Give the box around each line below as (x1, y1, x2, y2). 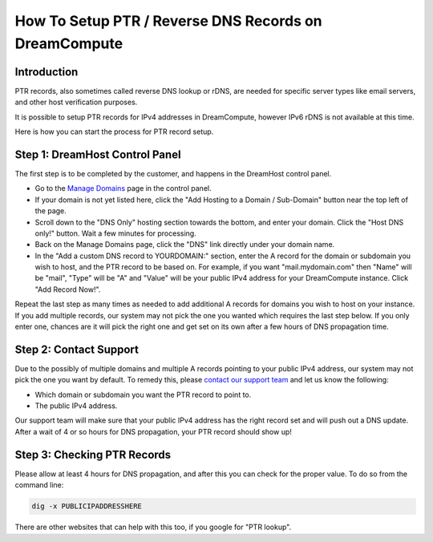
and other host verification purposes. (14, 97, 138, 107)
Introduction (14, 65, 79, 79)
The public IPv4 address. (34, 401, 118, 411)
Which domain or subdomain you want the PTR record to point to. (34, 390, 252, 399)
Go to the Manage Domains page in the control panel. (34, 184, 212, 193)
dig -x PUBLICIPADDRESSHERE (31, 502, 142, 511)
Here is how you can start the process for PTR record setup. (14, 127, 214, 136)
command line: (14, 480, 64, 490)
